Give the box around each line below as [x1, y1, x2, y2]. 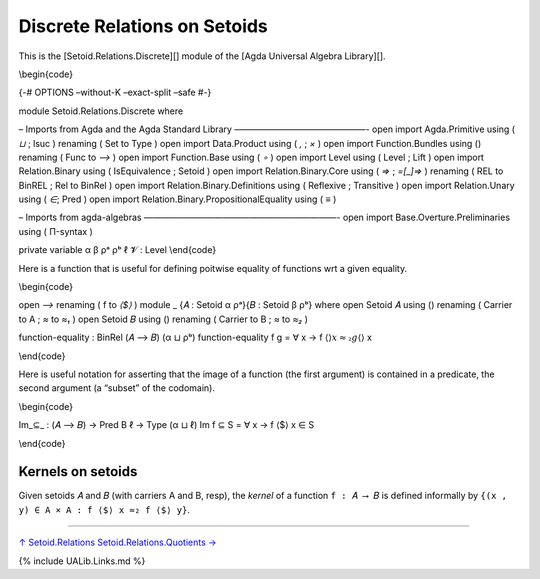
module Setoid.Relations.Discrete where [18, 105, 184, 117]
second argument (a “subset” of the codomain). [18, 382, 215, 394]
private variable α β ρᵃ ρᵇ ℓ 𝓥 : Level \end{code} [18, 244, 217, 256]
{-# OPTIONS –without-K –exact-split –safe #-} [18, 86, 212, 99]
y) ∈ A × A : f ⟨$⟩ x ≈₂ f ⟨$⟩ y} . [18, 503, 190, 515]
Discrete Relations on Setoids [18, 15, 269, 37]
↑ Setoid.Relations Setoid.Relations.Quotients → [18, 536, 217, 549]
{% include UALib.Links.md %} [18, 555, 146, 567]
